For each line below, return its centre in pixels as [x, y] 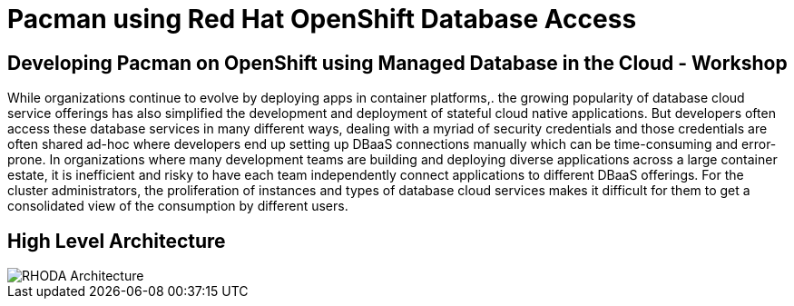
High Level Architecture [117, 241]
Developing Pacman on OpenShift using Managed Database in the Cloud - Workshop [397, 63]
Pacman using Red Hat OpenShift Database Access [322, 19]
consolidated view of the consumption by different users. [178, 206]
